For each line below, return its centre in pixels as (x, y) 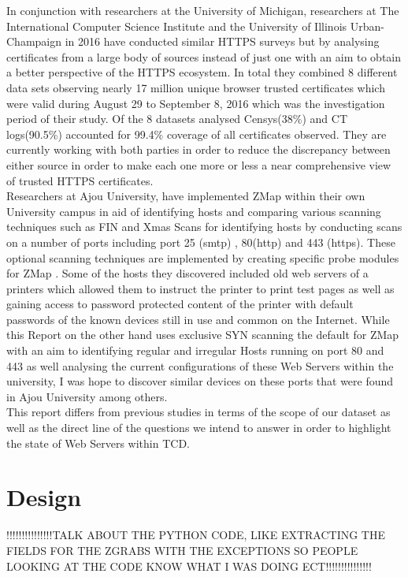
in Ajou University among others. (87, 396)
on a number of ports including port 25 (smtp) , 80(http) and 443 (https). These (201, 242)
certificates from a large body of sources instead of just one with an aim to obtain (204, 56)
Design (44, 497)
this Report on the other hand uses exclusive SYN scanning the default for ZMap (203, 335)
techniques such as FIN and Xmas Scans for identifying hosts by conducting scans (204, 227)
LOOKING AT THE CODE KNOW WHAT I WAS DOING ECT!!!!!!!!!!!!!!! (189, 566)
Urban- (367, 26)
